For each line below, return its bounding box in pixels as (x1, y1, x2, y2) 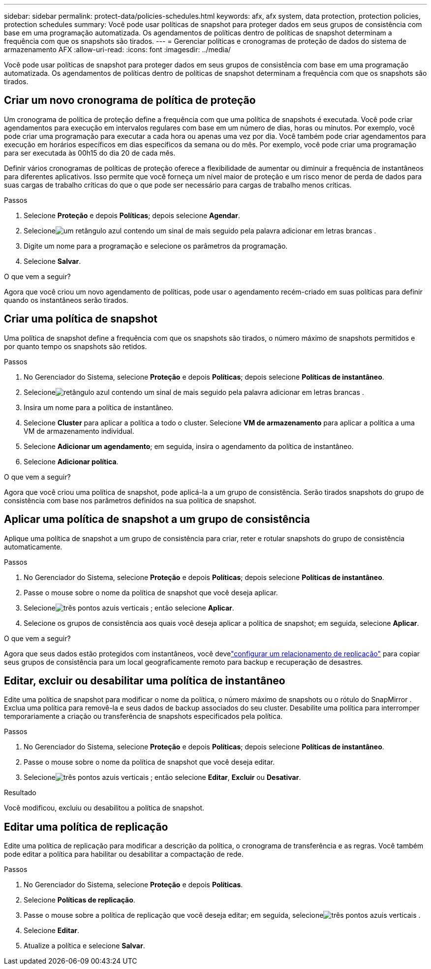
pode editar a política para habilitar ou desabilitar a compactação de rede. (4, 850, 244, 859)
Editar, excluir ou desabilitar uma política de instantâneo (4, 674, 285, 687)
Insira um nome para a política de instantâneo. (24, 403, 174, 412)
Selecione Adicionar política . (24, 457, 119, 466)
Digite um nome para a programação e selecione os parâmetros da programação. (24, 241, 288, 250)
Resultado (4, 788, 36, 797)
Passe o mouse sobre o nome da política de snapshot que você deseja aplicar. (24, 588, 278, 597)
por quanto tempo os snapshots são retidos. (4, 342, 147, 351)
